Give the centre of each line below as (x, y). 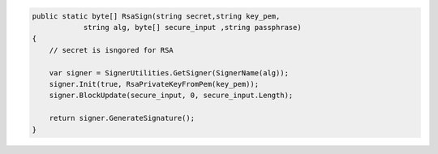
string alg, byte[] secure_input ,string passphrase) (192, 27)
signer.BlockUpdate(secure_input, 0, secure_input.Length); (171, 96)
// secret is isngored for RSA (111, 50)
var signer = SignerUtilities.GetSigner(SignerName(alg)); (169, 73)
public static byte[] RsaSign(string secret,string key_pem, (156, 16)
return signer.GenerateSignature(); (122, 118)
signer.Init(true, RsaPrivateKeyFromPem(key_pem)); (154, 84)
